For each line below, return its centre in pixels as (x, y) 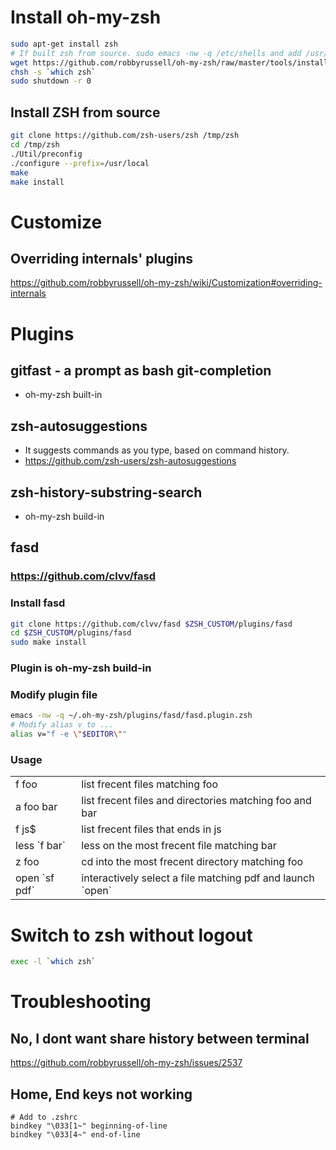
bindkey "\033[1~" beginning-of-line (89, 1126)
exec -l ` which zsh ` (53, 962)
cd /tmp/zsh (35, 145)
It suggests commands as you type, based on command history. (157, 450)
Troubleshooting (81, 1002)
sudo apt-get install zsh (64, 44)
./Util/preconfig (46, 154)
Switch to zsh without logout (131, 935)
